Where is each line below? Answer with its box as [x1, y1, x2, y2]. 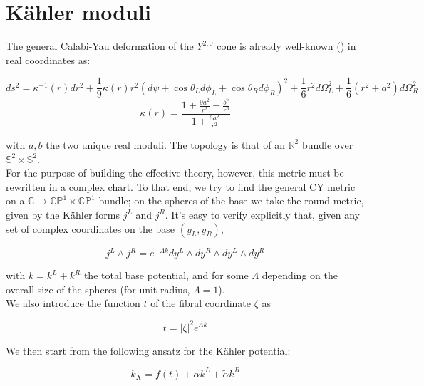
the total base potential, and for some [83, 268, 249, 283]
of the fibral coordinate [150, 296, 252, 311]
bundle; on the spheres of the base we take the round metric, [98, 193, 364, 208]
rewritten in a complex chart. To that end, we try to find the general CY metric [6, 179, 356, 194]
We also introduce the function [6, 296, 140, 311]
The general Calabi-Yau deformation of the [6, 38, 194, 53]
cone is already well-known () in [217, 38, 356, 53]
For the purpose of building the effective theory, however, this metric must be [6, 165, 344, 180]
